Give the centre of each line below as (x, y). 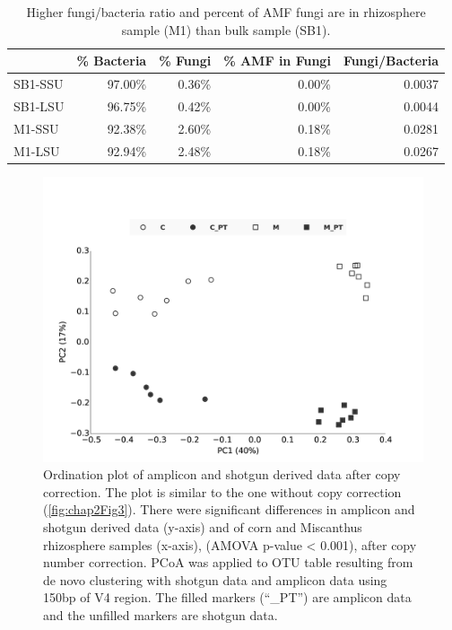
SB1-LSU (39, 105)
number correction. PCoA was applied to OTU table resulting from (228, 562)
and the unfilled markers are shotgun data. (161, 615)
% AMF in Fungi (277, 61)
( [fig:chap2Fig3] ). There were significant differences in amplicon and (229, 509)
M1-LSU (37, 150)
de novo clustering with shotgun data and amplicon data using (215, 579)
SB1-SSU (39, 84)
